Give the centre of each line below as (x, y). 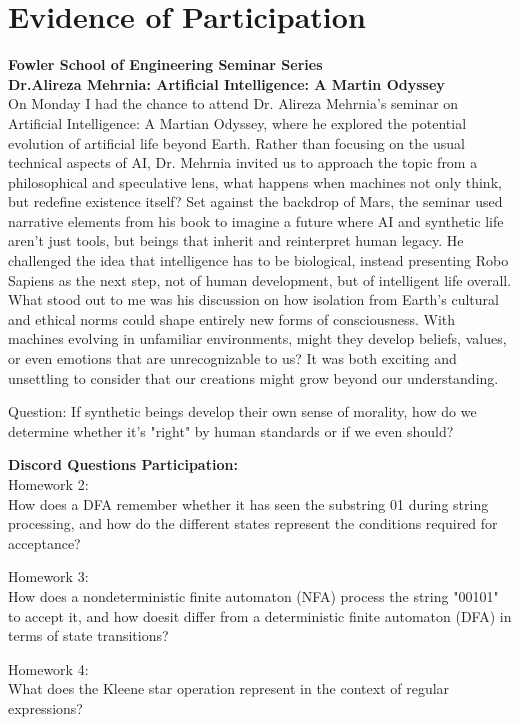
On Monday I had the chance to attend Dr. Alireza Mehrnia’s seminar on (233, 103)
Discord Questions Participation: (123, 464)
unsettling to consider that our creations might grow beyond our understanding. (253, 377)
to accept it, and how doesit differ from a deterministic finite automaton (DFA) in (260, 615)
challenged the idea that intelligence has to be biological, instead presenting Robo (258, 260)
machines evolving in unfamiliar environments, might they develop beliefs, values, (257, 338)
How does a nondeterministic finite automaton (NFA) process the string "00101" (253, 595)
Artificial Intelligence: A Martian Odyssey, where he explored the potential (237, 122)
